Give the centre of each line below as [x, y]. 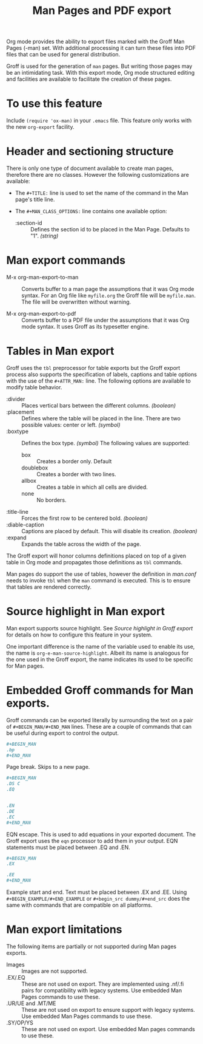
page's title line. [35, 200]
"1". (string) [44, 236]
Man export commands [66, 260]
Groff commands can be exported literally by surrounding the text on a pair [100, 720]
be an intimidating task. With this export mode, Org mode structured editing [101, 73]
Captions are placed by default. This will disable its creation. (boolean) [109, 531]
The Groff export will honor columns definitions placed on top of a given [96, 556]
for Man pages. [25, 666]
